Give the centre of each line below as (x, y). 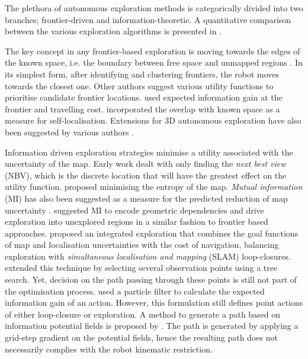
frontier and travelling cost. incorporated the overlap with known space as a (142, 109)
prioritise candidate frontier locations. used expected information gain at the (144, 97)
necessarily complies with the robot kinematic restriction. (109, 349)
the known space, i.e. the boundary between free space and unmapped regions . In (154, 62)
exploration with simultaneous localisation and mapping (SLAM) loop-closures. (148, 256)
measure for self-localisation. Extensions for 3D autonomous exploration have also (153, 120)
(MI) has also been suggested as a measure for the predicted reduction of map (146, 198)
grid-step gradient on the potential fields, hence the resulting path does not (141, 337)
